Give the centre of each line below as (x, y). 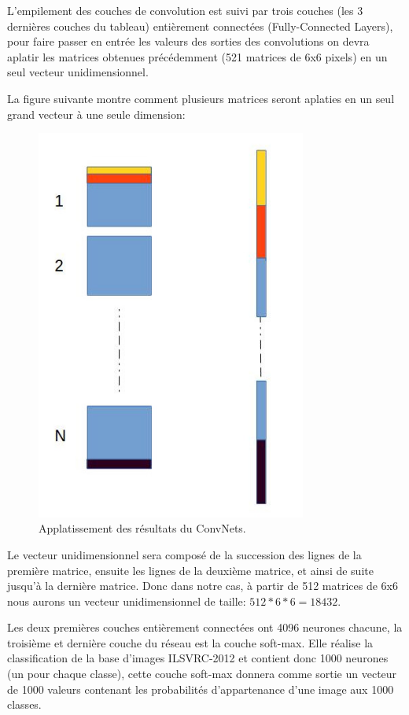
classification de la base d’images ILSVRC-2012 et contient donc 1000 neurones (198, 658)
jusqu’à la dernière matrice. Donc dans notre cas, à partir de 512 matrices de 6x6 (203, 586)
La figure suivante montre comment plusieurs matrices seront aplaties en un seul (201, 98)
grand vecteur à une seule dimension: (96, 114)
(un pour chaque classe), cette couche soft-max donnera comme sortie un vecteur (202, 674)
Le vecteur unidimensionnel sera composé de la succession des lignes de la (184, 554)
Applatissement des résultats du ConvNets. (142, 528)
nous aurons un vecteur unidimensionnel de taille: (127, 601)
